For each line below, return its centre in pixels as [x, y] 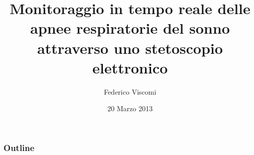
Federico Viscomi [130, 91]
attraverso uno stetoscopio [130, 48]
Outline [19, 147]
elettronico [130, 67]
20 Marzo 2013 [130, 108]
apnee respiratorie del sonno [130, 28]
